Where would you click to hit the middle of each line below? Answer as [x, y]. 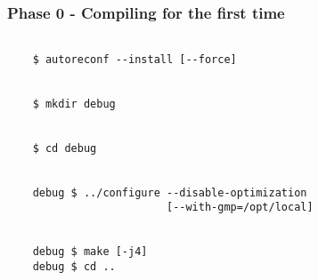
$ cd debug [65, 148]
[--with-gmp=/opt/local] [240, 208]
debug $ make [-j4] [90, 252]
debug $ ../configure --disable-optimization [170, 192]
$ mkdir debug [74, 104]
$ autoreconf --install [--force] [135, 59]
